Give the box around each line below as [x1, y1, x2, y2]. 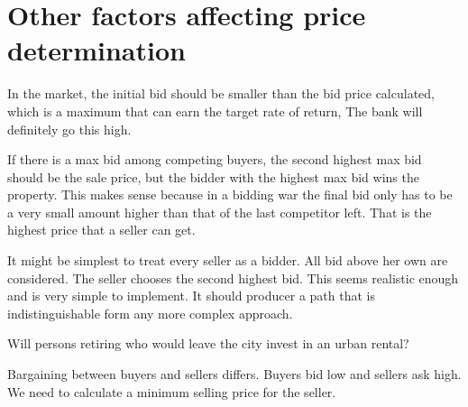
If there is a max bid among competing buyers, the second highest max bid [7, 150, 422, 169]
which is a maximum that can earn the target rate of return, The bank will [7, 101, 423, 120]
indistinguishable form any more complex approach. [7, 303, 293, 322]
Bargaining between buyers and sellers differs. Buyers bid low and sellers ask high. [7, 365, 462, 384]
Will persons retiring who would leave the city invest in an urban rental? [7, 334, 409, 353]
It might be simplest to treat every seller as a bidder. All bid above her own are [7, 251, 448, 270]
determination [7, 32, 186, 69]
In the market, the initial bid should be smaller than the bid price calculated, [7, 84, 435, 103]
